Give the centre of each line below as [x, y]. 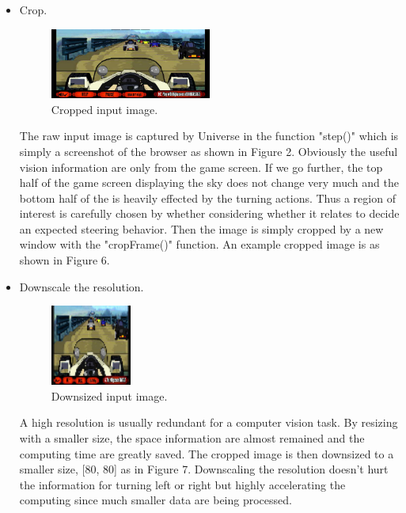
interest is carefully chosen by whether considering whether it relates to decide [209, 213]
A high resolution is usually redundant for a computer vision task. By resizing [209, 422]
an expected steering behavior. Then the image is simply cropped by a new [201, 228]
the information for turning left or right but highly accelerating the [182, 484]
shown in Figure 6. [65, 260]
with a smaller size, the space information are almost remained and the [192, 438]
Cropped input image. [104, 109]
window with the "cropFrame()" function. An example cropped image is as [199, 244]
